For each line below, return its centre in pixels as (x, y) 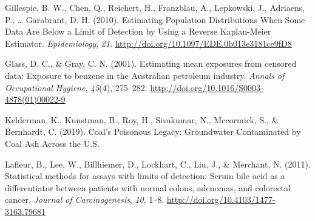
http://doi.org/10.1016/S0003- (207, 87)
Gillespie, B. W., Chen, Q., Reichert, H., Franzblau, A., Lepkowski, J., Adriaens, (155, 7)
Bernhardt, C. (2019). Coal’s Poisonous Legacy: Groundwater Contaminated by (153, 131)
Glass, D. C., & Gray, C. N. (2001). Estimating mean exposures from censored (151, 63)
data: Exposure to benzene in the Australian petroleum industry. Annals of (145, 75)
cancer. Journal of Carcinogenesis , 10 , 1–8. (85, 199)
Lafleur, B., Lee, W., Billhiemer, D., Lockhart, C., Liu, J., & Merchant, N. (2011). (158, 164)
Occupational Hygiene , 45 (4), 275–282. (76, 87)
